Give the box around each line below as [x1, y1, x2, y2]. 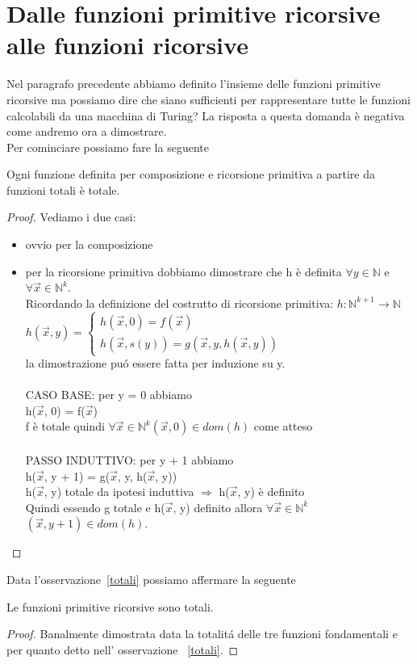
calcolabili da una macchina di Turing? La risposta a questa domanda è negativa [6, 107, 405, 124]
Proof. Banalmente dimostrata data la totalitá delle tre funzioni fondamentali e [6, 625, 398, 642]
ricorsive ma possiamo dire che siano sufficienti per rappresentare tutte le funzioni [6, 90, 411, 107]
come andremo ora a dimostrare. [6, 123, 167, 140]
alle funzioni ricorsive [6, 28, 248, 61]
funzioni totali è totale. [6, 181, 120, 198]
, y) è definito [237, 483, 305, 500]
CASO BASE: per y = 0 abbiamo [25, 386, 192, 403]
